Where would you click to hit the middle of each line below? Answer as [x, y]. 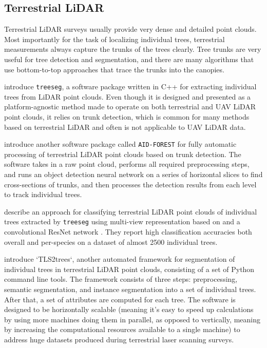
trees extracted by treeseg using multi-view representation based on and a [122, 221]
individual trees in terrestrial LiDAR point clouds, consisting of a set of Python [129, 269]
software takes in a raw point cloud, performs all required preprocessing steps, [127, 164]
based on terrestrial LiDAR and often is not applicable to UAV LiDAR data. [125, 127]
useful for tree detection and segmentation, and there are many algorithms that [129, 59]
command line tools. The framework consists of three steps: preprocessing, [121, 279]
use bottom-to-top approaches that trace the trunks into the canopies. [114, 69]
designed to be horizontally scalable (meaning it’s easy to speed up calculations [129, 309]
